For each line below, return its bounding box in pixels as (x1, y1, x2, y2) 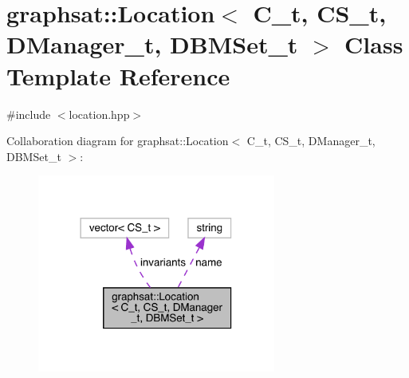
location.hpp (69, 105, 130, 122)
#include (6, 105, 51, 122)
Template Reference (6, 59, 230, 92)
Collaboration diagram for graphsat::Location (6, 132, 229, 149)
